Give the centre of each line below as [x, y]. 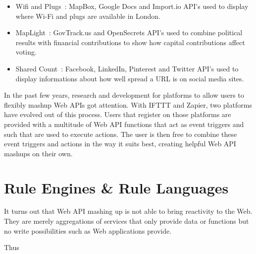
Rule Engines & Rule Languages [116, 187]
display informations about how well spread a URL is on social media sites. [130, 78]
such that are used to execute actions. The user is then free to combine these [121, 134]
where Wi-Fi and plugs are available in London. [88, 16]
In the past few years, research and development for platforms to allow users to [124, 95]
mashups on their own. [38, 153]
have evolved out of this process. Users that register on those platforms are [118, 114]
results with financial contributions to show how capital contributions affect [130, 42]
